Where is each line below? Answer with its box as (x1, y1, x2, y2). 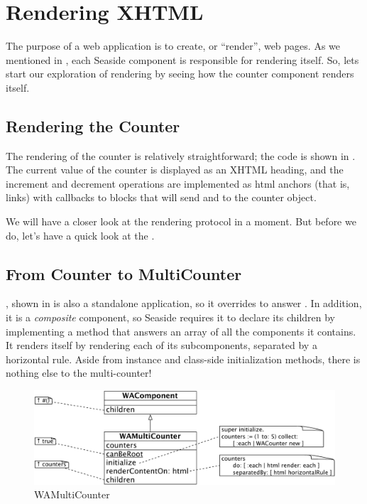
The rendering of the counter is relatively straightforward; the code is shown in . (6, 148, 356, 163)
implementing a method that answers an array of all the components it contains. (6, 323, 356, 338)
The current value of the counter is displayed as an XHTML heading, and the (6, 162, 344, 177)
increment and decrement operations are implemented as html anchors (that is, (6, 176, 350, 191)
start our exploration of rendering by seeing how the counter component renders (6, 66, 354, 81)
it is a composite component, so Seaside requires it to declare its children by (6, 310, 335, 325)
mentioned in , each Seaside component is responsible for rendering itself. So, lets (6, 52, 359, 67)
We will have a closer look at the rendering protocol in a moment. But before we (6, 214, 356, 229)
